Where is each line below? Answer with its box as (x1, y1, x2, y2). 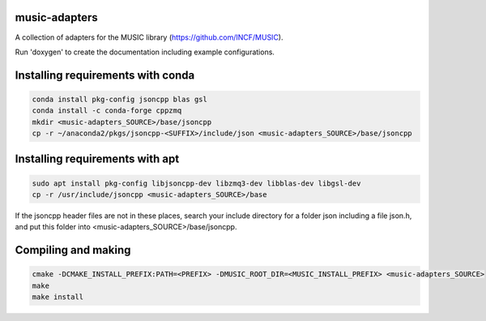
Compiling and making (15, 243, 131, 257)
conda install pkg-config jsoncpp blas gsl (32, 94, 208, 104)
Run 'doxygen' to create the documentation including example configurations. (15, 47, 275, 57)
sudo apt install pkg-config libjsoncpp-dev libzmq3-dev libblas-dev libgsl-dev (32, 178, 361, 188)
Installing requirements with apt (15, 152, 180, 166)
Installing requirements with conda (15, 68, 195, 82)
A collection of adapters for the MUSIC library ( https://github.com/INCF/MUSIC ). (15, 32, 283, 42)
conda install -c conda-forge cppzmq (32, 106, 182, 115)
